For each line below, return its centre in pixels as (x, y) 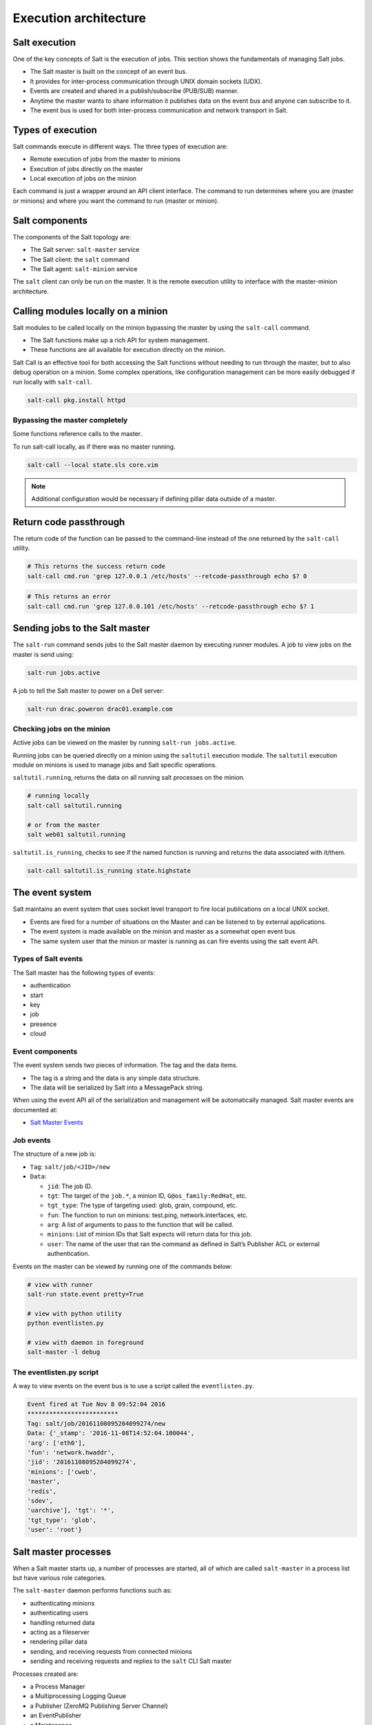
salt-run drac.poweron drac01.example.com (100, 709)
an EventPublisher (56, 1715)
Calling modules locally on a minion (90, 311)
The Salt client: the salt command (80, 259)
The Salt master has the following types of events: (84, 972)
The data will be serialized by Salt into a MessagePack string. (117, 1087)
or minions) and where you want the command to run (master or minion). (116, 201)
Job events (32, 1140)
